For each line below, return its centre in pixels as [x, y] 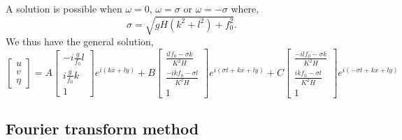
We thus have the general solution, [80, 41]
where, [245, 8]
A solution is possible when [64, 8]
